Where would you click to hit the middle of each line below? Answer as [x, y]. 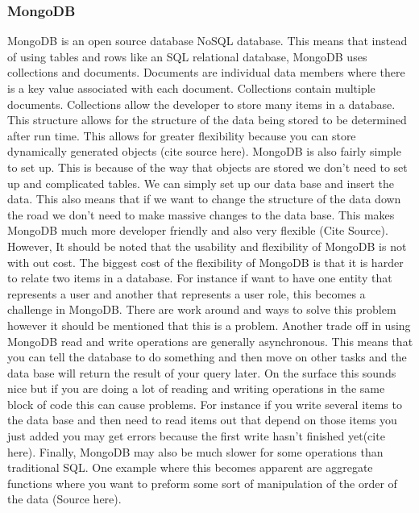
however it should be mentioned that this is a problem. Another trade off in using [209, 325]
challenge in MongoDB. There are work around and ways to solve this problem [202, 309]
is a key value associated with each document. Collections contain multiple [191, 88]
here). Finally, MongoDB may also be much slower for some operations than [195, 451]
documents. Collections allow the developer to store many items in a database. [201, 104]
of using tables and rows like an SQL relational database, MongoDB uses [187, 56]
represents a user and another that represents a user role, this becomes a [187, 293]
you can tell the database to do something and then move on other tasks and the [207, 357]
